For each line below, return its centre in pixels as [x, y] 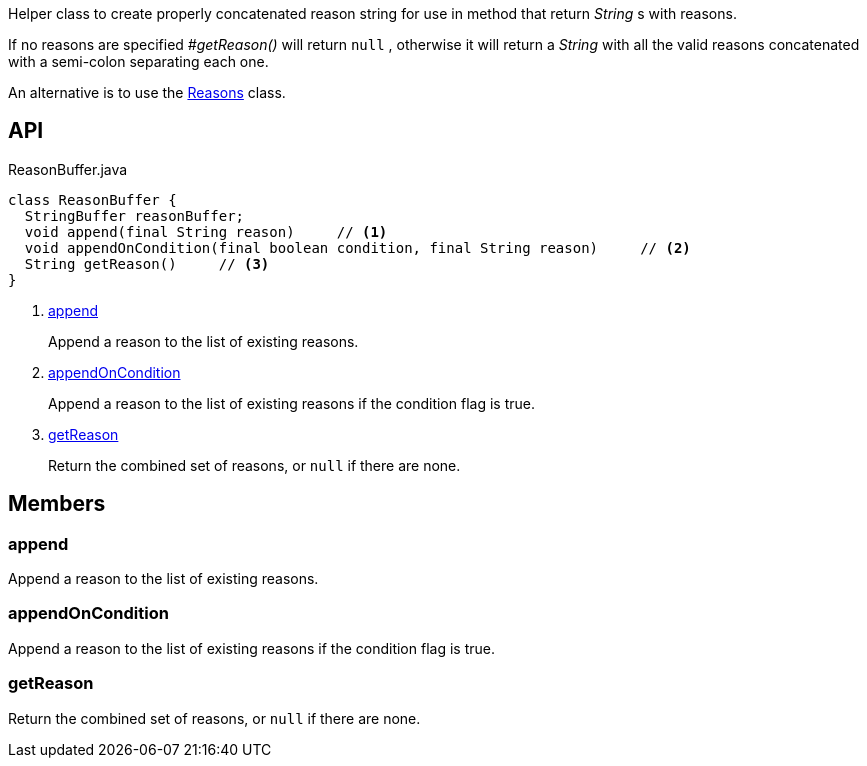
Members [57, 504]
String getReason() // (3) [147, 263]
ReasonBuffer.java [68, 169]
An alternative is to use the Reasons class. [147, 92]
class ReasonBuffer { [92, 199]
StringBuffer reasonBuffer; [134, 215]
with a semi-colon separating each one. [138, 61]
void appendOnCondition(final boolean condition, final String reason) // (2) [357, 247]
